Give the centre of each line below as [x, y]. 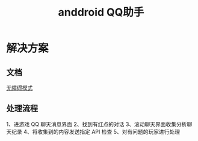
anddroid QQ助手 [101, 12]
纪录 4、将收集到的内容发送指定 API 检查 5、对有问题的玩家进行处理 [96, 131]
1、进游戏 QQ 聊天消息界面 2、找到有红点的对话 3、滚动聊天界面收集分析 [97, 124]
